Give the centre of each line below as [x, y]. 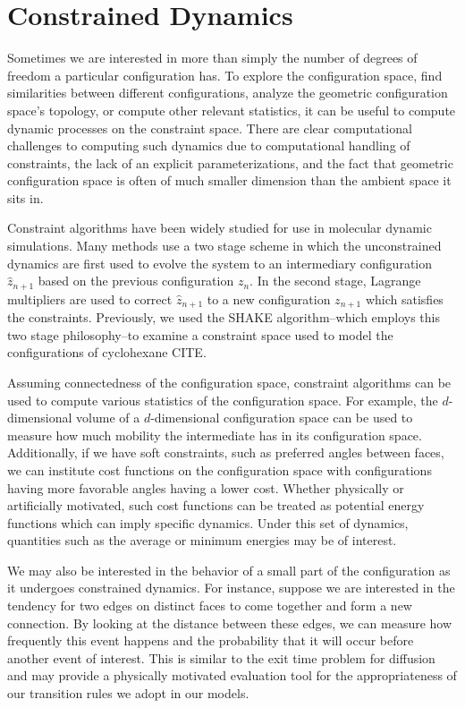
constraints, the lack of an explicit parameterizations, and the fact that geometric [230, 162]
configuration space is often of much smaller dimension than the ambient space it [229, 180]
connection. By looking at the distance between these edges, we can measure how [230, 623]
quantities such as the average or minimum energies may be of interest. [202, 540]
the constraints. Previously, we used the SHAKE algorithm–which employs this [224, 317]
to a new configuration [269, 299]
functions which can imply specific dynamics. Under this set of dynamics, [208, 522]
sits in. [25, 197]
